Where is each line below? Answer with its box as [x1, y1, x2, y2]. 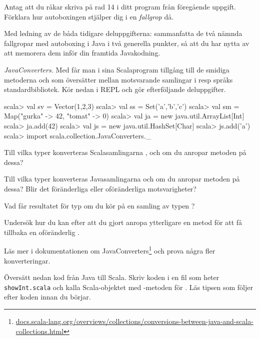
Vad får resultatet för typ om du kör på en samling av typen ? [4, 200, 195, 210]
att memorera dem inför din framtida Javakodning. [4, 47, 160, 58]
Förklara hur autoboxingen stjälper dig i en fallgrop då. [4, 11, 174, 21]
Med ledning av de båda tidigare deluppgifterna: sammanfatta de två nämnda [4, 28, 242, 38]
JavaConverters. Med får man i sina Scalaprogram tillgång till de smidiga [4, 64, 229, 74]
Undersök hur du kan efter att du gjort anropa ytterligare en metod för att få [4, 217, 242, 227]
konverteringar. [4, 255, 50, 265]
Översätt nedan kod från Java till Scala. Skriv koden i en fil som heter [4, 272, 219, 282]
